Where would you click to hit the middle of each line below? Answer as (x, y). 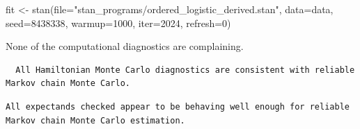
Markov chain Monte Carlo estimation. (95, 120)
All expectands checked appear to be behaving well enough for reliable (178, 106)
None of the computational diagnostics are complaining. (125, 46)
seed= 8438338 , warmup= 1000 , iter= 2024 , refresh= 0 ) (118, 23)
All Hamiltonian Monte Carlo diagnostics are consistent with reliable (185, 70)
